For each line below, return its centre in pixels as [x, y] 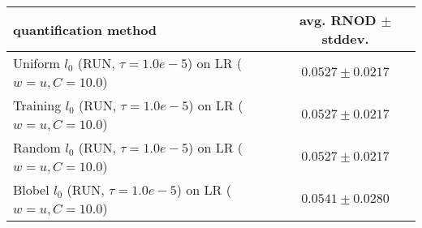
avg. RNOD [338, 20]
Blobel [31, 189]
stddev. [345, 39]
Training [37, 105]
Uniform [37, 63]
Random [37, 147]
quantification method [85, 29]
